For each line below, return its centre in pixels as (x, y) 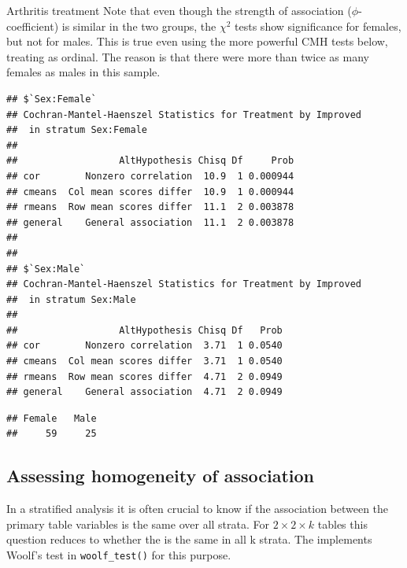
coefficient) (33, 26)
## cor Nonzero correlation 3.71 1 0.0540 (144, 346)
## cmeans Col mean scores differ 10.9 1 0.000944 (150, 192)
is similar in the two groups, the (139, 26)
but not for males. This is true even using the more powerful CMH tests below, (197, 41)
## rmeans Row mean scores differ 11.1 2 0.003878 (150, 207)
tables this (342, 524)
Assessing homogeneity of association (160, 476)
